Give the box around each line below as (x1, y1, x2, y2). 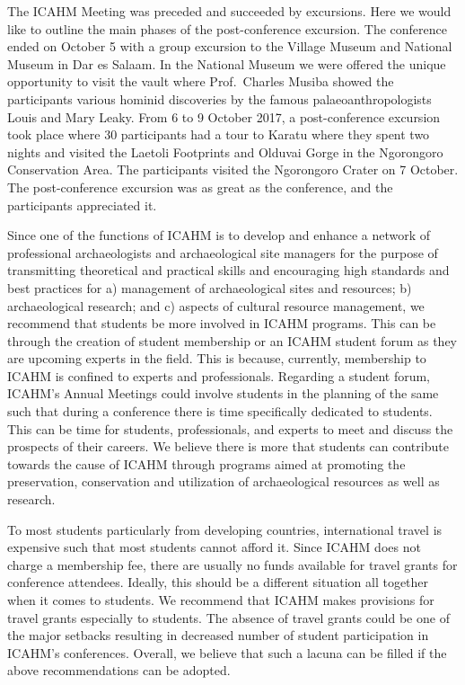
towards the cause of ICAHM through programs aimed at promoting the (7, 454, 406, 473)
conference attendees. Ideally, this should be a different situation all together (7, 573, 429, 592)
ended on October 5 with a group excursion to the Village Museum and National (7, 37, 452, 56)
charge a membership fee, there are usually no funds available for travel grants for (7, 555, 458, 574)
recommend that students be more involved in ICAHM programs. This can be (7, 314, 436, 333)
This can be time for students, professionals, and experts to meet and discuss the (7, 419, 453, 438)
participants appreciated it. (7, 195, 157, 214)
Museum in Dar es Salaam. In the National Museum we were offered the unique (7, 54, 446, 73)
